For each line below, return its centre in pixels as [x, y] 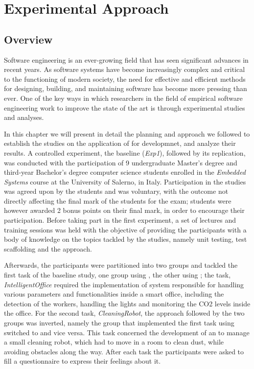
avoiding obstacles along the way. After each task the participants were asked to [124, 351]
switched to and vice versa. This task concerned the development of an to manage [127, 332]
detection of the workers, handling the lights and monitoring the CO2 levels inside [127, 303]
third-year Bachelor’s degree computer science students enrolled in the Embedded [125, 172]
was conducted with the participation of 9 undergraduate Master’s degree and [121, 162]
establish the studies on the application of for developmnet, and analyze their [120, 143]
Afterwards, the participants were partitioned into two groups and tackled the [121, 265]
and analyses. [24, 117]
